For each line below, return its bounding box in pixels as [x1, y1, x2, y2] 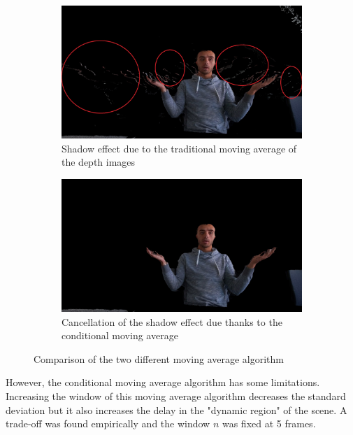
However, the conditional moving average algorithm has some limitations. [6, 375, 320, 390]
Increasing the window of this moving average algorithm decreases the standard [6, 389, 346, 404]
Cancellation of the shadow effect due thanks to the [62, 314, 282, 329]
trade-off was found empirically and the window [6, 416, 210, 431]
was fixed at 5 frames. [222, 416, 316, 431]
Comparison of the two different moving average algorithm [34, 351, 284, 366]
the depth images [62, 155, 136, 169]
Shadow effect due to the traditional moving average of [62, 141, 297, 155]
